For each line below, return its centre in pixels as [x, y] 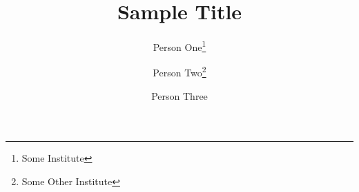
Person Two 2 [179, 72]
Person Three [179, 95]
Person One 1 [179, 46]
